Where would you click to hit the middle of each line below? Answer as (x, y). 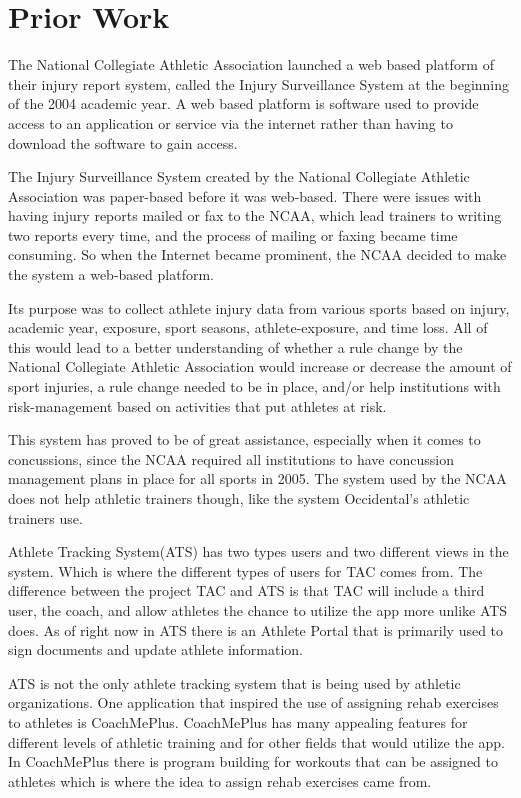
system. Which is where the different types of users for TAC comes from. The (245, 570)
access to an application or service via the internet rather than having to (230, 122)
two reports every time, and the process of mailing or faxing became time (233, 234)
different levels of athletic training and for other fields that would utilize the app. (256, 741)
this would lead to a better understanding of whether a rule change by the (235, 346)
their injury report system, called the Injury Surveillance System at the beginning (259, 83)
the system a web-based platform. (111, 274)
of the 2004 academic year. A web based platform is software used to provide (243, 103)
